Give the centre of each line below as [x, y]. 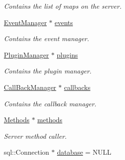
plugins [67, 54]
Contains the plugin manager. [48, 71]
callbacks [77, 87]
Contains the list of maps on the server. [63, 6]
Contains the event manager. [47, 38]
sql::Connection [27, 152]
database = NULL [84, 152]
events [64, 22]
